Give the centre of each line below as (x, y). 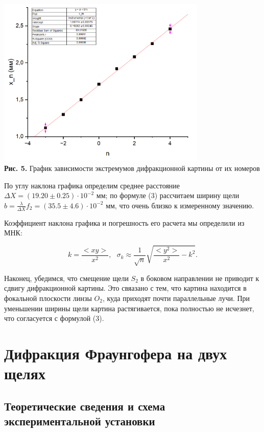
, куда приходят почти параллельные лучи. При (176, 298)
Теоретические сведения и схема (85, 406)
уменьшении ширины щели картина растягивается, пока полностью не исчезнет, (129, 308)
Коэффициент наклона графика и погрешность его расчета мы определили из (124, 222)
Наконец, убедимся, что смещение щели (66, 278)
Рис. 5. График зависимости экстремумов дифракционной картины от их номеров (132, 168)
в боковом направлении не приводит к (200, 278)
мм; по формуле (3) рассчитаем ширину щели (168, 195)
